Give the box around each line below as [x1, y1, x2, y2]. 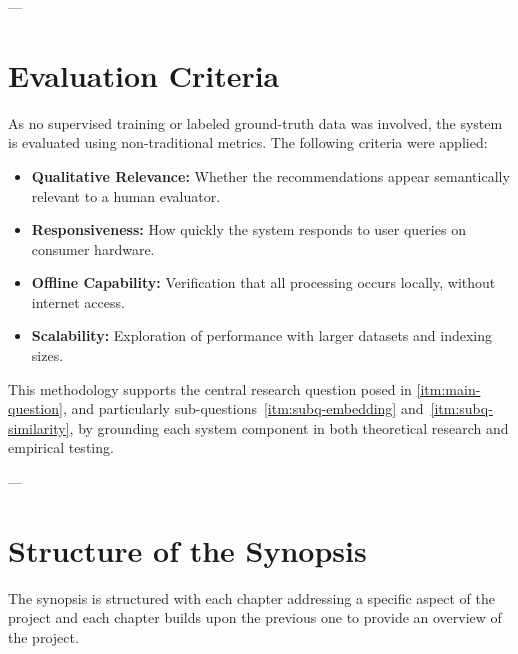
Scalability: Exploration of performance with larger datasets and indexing [31, 325, 493, 346]
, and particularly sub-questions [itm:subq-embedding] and [62, 398, 424, 419]
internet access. [31, 291, 125, 312]
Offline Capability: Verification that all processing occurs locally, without [31, 272, 496, 293]
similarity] [8, 417, 70, 438]
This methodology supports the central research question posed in [8, 378, 412, 399]
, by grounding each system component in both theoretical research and [69, 417, 509, 438]
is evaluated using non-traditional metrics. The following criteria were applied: [8, 132, 488, 153]
